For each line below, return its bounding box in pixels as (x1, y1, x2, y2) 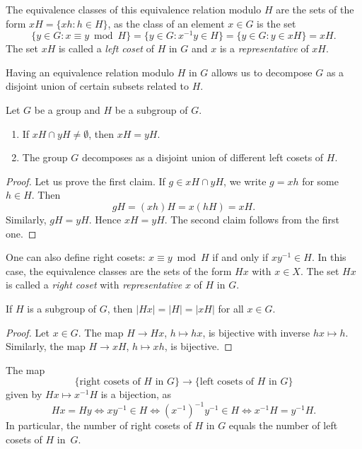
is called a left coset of (58, 41, 154, 56)
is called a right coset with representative (6, 277, 182, 292)
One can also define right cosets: (6, 250, 146, 264)
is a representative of (219, 41, 309, 56)
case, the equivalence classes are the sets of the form (6, 263, 232, 278)
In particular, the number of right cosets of (6, 418, 192, 433)
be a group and (34, 103, 100, 117)
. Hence (88, 212, 122, 227)
